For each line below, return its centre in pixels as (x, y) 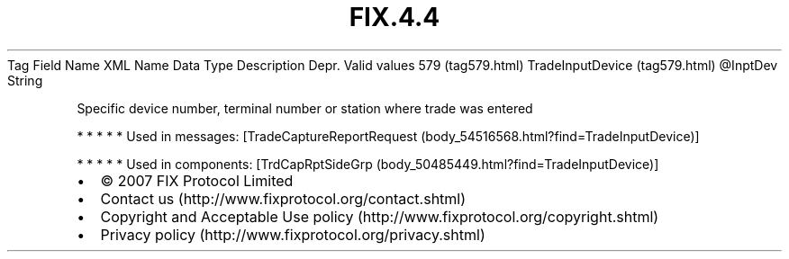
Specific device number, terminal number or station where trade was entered (305, 108)
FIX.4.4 (394, 17)
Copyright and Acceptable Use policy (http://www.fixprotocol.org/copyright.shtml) (380, 216)
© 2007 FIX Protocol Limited (197, 180)
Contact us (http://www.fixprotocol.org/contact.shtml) (283, 198)
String (25, 80)
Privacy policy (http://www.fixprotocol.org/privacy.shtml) (293, 234)
